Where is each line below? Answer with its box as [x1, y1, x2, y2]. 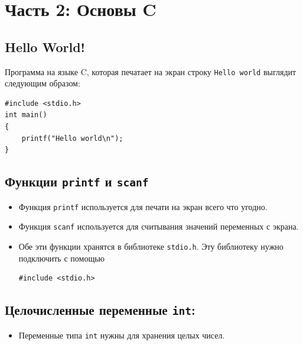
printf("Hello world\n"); [21, 134, 123, 143]
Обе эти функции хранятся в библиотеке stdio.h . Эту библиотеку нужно [18, 240, 284, 252]
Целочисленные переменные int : [5, 301, 196, 319]
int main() [5, 111, 47, 120]
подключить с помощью [18, 252, 105, 264]
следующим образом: [5, 77, 80, 89]
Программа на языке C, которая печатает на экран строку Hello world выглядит [5, 65, 297, 78]
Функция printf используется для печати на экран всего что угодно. [18, 200, 268, 212]
